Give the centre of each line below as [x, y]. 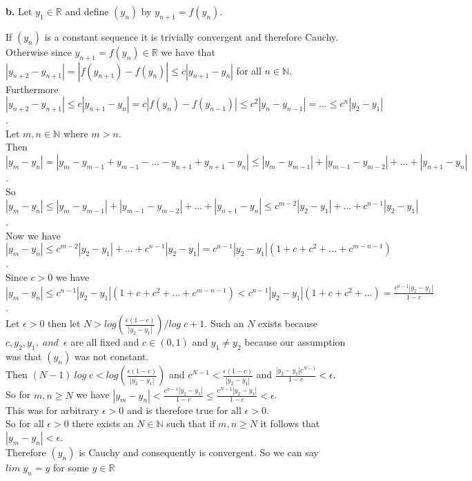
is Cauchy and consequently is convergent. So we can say [199, 452]
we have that [188, 51]
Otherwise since [39, 51]
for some [71, 467]
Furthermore [32, 89]
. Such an [224, 323]
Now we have [33, 235]
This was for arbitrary [52, 410]
